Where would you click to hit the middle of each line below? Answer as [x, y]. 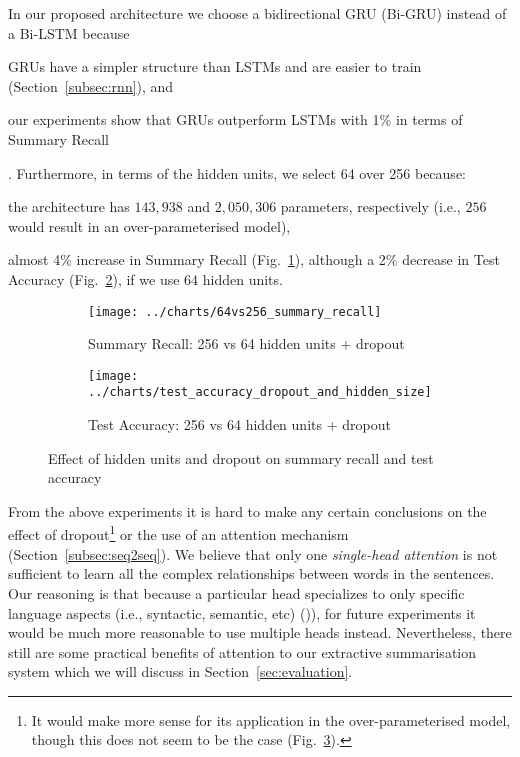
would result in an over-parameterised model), [149, 225]
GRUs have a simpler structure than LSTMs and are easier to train [215, 66]
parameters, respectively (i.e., [370, 206]
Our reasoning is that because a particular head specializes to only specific [236, 592]
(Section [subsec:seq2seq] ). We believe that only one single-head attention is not [253, 553]
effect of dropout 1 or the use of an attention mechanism [178, 533]
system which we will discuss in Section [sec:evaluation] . [180, 671]
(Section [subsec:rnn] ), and [91, 85]
